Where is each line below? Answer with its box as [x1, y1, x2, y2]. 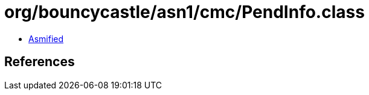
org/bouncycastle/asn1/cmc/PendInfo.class [4, 2, 365, 22]
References [4, 54, 75, 70]
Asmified [28, 33, 64, 44]
